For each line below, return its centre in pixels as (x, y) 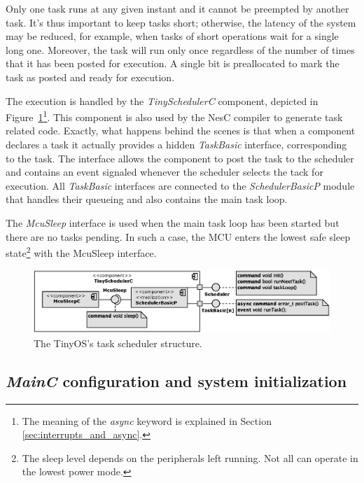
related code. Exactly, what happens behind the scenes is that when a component (181, 131)
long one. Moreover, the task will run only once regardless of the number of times (180, 49)
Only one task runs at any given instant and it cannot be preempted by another (177, 8)
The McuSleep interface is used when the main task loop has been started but (173, 222)
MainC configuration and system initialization (176, 380)
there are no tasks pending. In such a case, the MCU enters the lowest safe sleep (178, 236)
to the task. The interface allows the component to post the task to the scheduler (180, 158)
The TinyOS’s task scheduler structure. (118, 343)
